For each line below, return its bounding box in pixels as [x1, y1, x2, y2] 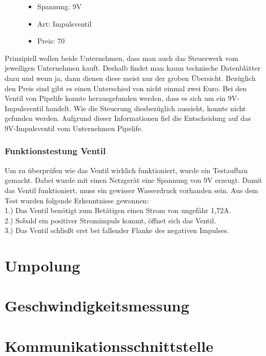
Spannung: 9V [37, 1, 82, 11]
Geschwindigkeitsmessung [5, 295, 190, 316]
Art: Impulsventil [37, 18, 92, 29]
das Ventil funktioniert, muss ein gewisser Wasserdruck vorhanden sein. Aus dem [5, 184, 258, 195]
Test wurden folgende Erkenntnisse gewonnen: [5, 195, 149, 205]
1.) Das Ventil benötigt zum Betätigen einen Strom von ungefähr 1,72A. [5, 205, 231, 216]
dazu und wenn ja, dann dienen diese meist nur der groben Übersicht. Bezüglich [5, 72, 256, 83]
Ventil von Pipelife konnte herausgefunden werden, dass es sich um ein [5, 93, 226, 103]
